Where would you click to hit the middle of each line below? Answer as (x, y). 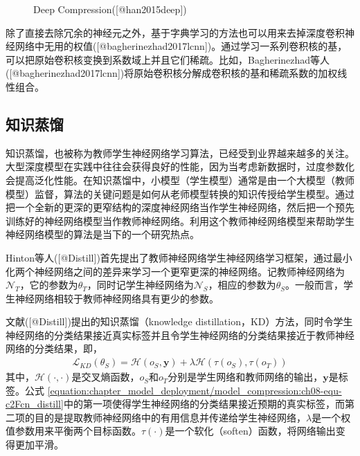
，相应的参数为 (242, 285)
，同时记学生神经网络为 (140, 285)
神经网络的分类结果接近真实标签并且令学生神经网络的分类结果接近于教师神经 (180, 335)
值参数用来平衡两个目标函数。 (73, 431)
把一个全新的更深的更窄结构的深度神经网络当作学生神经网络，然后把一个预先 (180, 207)
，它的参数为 (49, 285)
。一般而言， (314, 285)
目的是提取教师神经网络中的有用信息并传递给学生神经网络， (170, 417)
